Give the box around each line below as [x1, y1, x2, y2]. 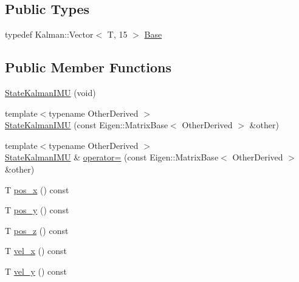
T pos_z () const [5, 224, 69, 236]
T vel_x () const [5, 244, 67, 257]
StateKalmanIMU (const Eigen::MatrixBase [5, 119, 168, 131]
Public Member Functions [5, 58, 171, 77]
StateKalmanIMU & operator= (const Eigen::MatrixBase [5, 151, 219, 163]
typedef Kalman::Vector [5, 28, 94, 41]
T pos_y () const [5, 204, 69, 216]
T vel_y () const [5, 264, 67, 277]
